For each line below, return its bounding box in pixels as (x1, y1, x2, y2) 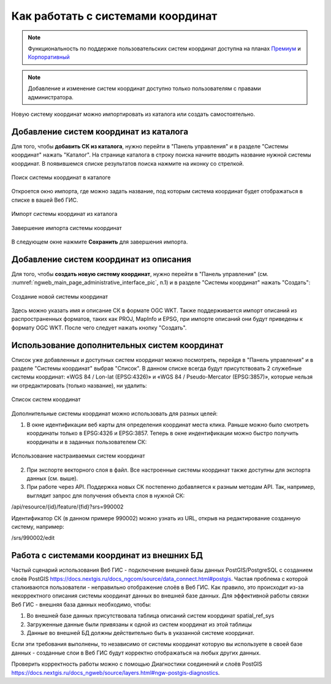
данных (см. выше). (26, 474, 78, 482)
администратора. (28, 93, 74, 101)
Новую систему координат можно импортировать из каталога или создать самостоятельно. (11, 110, 256, 118)
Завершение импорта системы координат (11, 224, 122, 231)
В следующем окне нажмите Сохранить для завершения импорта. (11, 238, 188, 245)
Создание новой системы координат (11, 293, 108, 300)
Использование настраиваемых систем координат (11, 452, 145, 459)
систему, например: (11, 523, 64, 530)
